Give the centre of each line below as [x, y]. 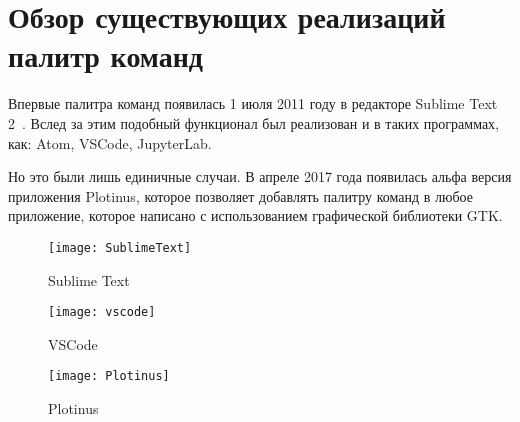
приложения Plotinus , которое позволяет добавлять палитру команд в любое [240, 195]
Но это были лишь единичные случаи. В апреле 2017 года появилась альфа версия [260, 176]
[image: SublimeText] [120, 247]
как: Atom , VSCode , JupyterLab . [110, 142]
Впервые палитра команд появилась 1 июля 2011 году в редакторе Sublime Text [253, 103]
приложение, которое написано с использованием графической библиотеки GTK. [255, 215]
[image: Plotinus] [109, 376]
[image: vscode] [102, 312]
